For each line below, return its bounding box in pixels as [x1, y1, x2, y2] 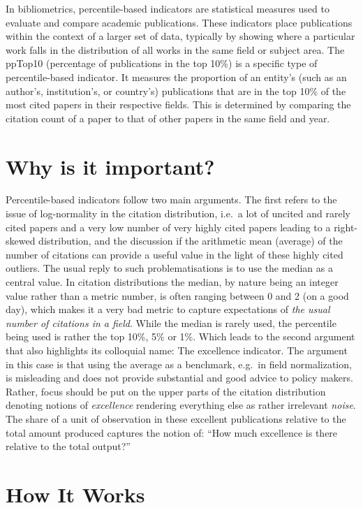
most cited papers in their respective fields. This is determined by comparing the [6, 97, 351, 112]
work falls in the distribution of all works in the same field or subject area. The [6, 42, 345, 57]
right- [334, 219, 358, 234]
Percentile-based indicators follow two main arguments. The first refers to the [6, 192, 337, 207]
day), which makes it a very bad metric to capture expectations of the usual [6, 302, 330, 317]
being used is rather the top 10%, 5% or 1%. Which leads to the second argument [6, 329, 355, 344]
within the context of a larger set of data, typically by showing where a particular [6, 29, 355, 43]
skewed [6, 233, 36, 248]
